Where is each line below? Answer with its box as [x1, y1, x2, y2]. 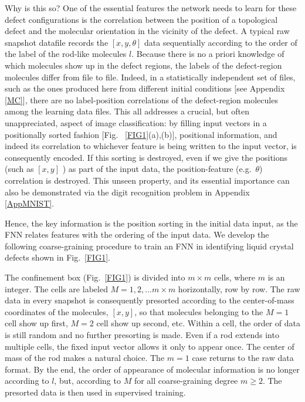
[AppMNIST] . [5, 197, 55, 210]
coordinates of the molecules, [5, 305, 109, 317]
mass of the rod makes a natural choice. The [5, 352, 165, 364]
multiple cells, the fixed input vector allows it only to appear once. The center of [5, 340, 294, 352]
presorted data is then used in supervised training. [5, 386, 186, 398]
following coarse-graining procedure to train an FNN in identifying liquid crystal [5, 239, 294, 252]
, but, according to [54, 374, 121, 387]
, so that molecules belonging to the [134, 305, 263, 317]
